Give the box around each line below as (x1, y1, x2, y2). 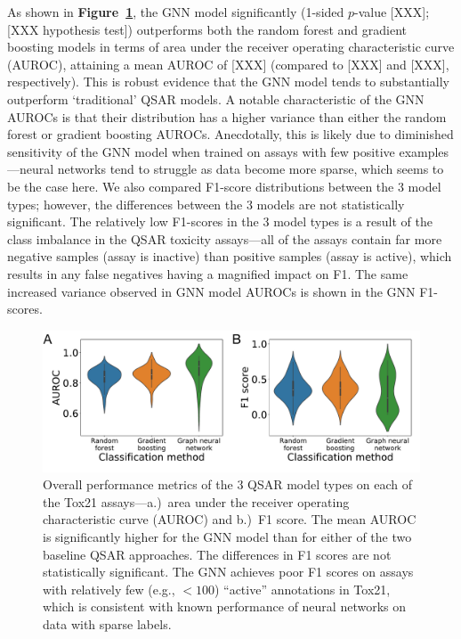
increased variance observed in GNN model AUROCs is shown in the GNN (7, 282, 416, 300)
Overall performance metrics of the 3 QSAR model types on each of (43, 475, 413, 494)
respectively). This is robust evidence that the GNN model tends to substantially (7, 72, 449, 91)
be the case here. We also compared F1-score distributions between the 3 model (7, 176, 441, 195)
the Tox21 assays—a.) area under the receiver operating (43, 492, 350, 511)
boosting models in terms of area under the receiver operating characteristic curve (7, 37, 455, 56)
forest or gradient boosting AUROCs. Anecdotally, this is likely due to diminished (7, 125, 454, 143)
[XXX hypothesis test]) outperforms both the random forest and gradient (7, 20, 408, 38)
